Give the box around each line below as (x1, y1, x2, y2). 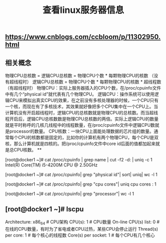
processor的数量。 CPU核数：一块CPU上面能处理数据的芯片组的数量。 (9, 128, 154, 134)
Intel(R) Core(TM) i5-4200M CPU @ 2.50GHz (5, 162, 98, 168)
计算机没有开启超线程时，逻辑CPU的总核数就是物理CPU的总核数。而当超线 (5, 110, 159, 115)
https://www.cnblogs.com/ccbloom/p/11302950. (5, 33, 161, 41)
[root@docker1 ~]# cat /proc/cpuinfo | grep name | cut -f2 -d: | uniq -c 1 (5, 157, 153, 162)
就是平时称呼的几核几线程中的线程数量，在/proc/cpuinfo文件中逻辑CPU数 (5, 122, 155, 128)
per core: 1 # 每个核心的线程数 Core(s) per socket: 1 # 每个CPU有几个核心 (5, 232, 155, 238)
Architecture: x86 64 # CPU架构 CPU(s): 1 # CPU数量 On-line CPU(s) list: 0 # (5, 219, 160, 226)
